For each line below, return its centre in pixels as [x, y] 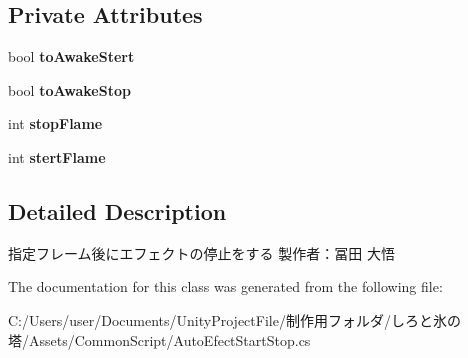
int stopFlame [55, 123]
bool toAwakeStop [69, 89]
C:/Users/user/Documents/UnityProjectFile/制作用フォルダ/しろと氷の [234, 319]
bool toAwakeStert [71, 56]
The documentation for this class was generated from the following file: [225, 286]
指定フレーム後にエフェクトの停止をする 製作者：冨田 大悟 [201, 252]
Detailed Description [117, 210]
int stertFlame [57, 156]
